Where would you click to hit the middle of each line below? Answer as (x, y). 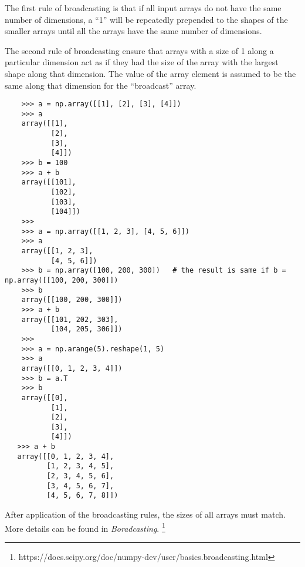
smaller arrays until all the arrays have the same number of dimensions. (133, 31)
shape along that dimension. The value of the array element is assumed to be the (150, 73)
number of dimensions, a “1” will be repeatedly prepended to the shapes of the (146, 19)
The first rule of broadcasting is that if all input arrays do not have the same (143, 8)
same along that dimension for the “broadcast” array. (101, 85)
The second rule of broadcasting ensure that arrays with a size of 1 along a (139, 50)
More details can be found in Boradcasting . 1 (85, 527)
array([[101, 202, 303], (70, 319)
